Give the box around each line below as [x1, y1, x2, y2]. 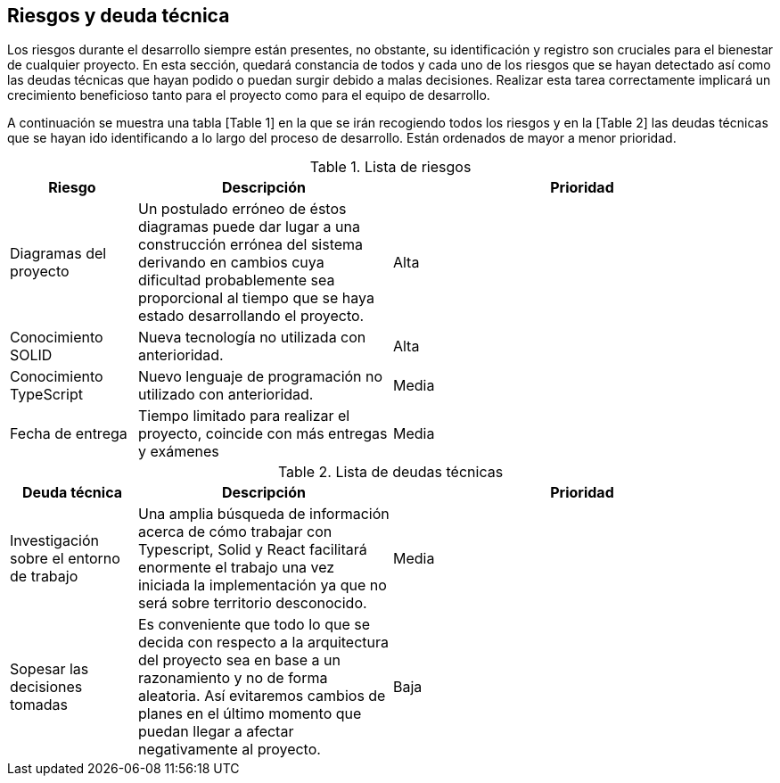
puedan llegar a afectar [137, 722, 294, 741]
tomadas [10, 696, 68, 714]
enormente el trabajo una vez [137, 558, 335, 577]
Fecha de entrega [10, 424, 127, 443]
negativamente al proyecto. [137, 740, 321, 759]
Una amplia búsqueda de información [137, 505, 390, 523]
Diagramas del [10, 244, 107, 263]
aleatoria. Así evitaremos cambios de [137, 687, 386, 705]
